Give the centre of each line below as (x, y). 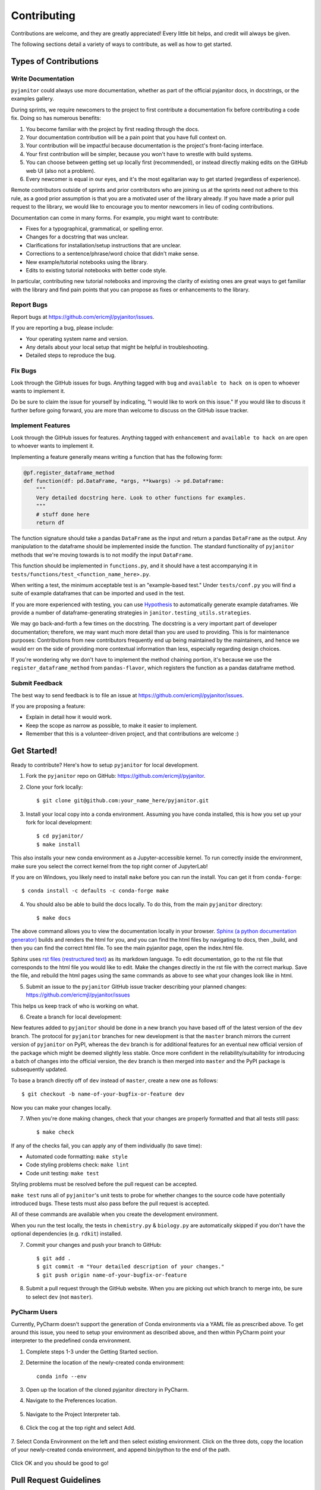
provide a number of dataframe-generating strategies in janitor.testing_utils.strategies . (131, 613)
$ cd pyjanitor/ (60, 836)
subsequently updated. (39, 1069)
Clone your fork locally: (54, 787)
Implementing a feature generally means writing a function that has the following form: (117, 457)
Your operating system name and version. (77, 339)
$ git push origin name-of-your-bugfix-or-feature (112, 1275)
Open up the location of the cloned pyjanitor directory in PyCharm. (107, 1390)
